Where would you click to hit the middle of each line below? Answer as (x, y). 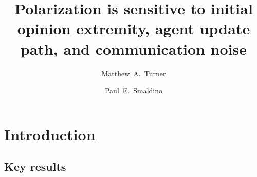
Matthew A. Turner (134, 73)
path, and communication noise (134, 48)
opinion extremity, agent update (134, 28)
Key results (35, 167)
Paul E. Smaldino (134, 90)
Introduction (50, 134)
